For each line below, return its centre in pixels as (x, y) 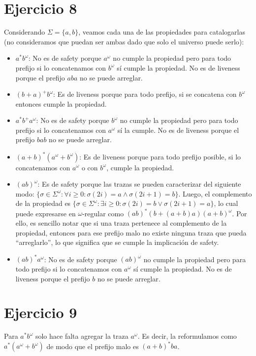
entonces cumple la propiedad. (61, 103)
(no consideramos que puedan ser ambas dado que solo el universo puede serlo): (124, 41)
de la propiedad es (43, 203)
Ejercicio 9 (41, 312)
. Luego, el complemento (215, 193)
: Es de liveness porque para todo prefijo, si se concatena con (145, 94)
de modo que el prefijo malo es (93, 346)
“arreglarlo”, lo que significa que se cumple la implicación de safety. (117, 242)
